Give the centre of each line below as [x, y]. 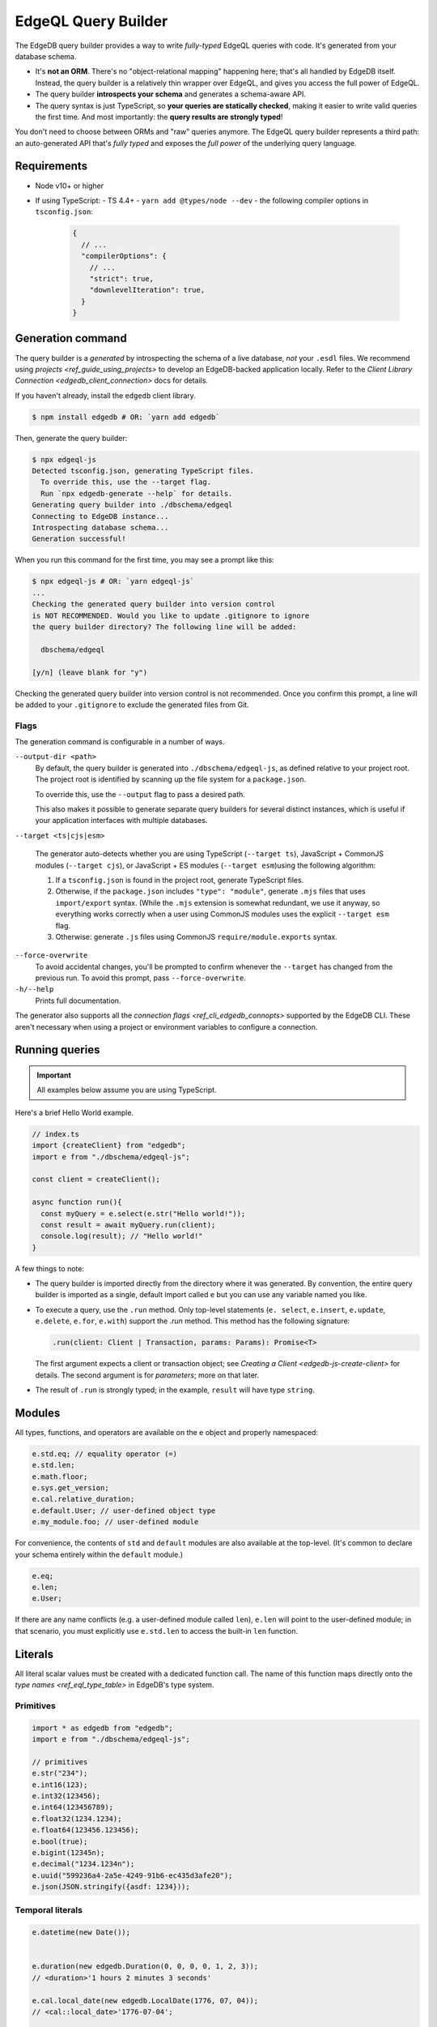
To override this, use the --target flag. [126, 482]
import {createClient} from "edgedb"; [109, 1146]
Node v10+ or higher [70, 186]
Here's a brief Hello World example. [74, 1112]
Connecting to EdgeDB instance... [100, 516]
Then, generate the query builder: [71, 438]
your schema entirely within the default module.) [99, 1554]
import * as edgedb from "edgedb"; [102, 1728]
